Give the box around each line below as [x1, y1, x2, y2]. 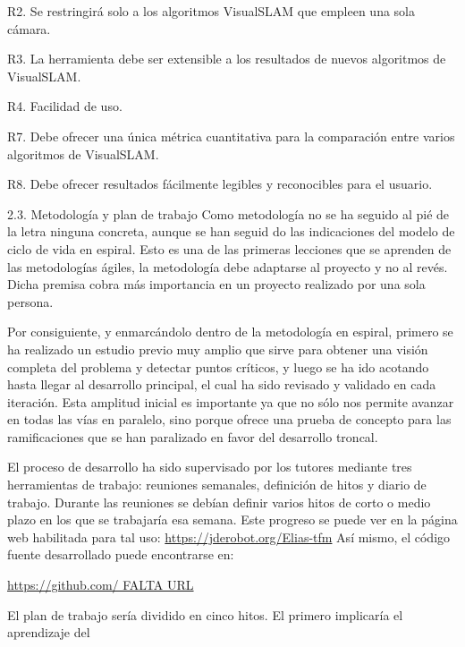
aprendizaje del [7, 623, 90, 642]
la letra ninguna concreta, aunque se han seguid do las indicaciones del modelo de [7, 222, 455, 241]
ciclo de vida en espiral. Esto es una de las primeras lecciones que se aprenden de [7, 239, 452, 258]
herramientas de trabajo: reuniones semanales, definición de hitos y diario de [7, 475, 427, 494]
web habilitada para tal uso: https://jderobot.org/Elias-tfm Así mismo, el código [7, 527, 451, 546]
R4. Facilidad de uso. [7, 97, 123, 115]
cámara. [7, 19, 51, 38]
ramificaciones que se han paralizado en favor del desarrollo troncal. [7, 427, 378, 446]
